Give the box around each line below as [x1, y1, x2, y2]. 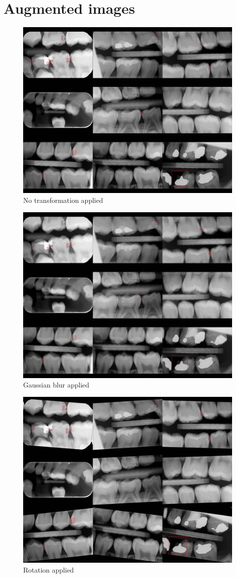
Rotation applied [23, 564, 74, 575]
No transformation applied [23, 194, 103, 205]
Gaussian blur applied [23, 380, 90, 390]
